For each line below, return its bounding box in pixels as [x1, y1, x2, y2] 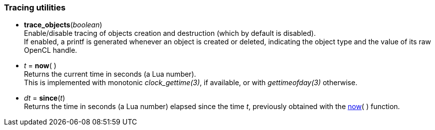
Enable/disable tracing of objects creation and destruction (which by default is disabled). [24, 29, 316, 38]
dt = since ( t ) [24, 94, 65, 103]
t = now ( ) [24, 61, 56, 70]
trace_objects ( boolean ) [24, 20, 102, 29]
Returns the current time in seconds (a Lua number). [24, 70, 196, 79]
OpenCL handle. [24, 46, 77, 55]
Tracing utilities [4, 2, 66, 12]
